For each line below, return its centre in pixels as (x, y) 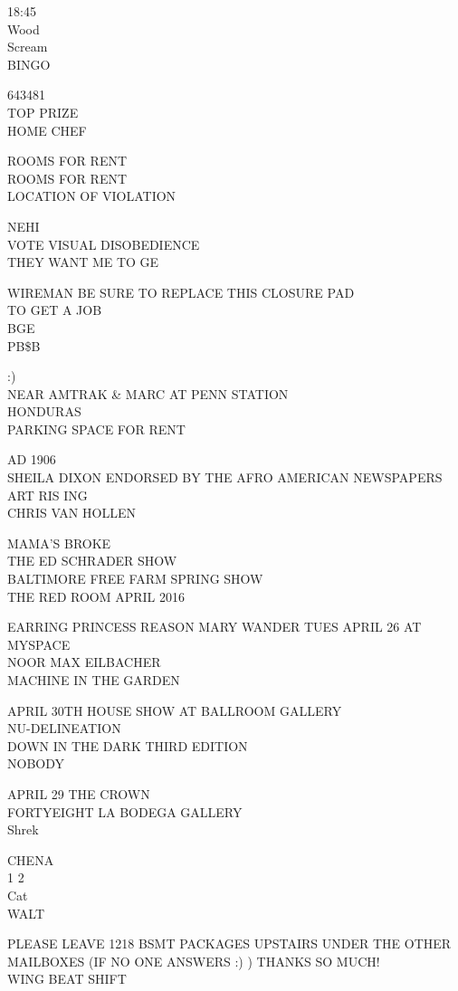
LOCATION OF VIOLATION (92, 196)
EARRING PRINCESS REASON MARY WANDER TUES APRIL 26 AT (215, 627)
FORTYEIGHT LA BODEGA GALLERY (125, 811)
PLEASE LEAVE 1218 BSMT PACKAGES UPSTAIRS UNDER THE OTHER (229, 943)
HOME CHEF (47, 130)
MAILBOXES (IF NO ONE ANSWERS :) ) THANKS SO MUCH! (194, 961)
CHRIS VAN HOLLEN (72, 513)
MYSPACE (39, 644)
